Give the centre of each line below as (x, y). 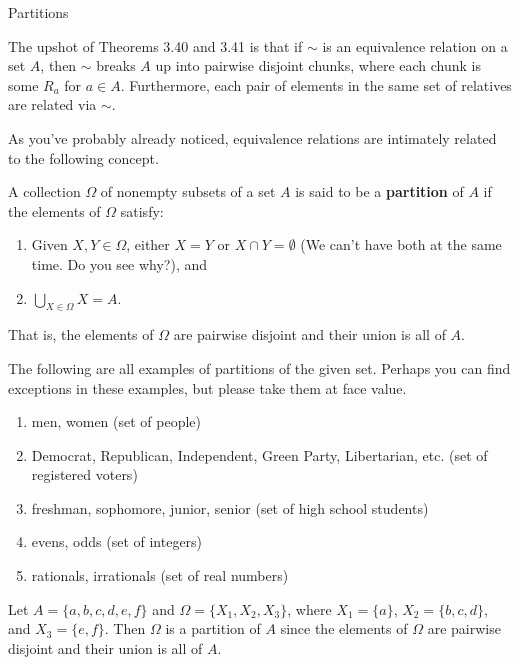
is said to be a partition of (379, 191)
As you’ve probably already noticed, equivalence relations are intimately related (252, 137)
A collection (44, 191)
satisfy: (142, 210)
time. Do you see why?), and (119, 263)
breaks (116, 65)
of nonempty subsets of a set (188, 191)
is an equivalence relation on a (415, 45)
